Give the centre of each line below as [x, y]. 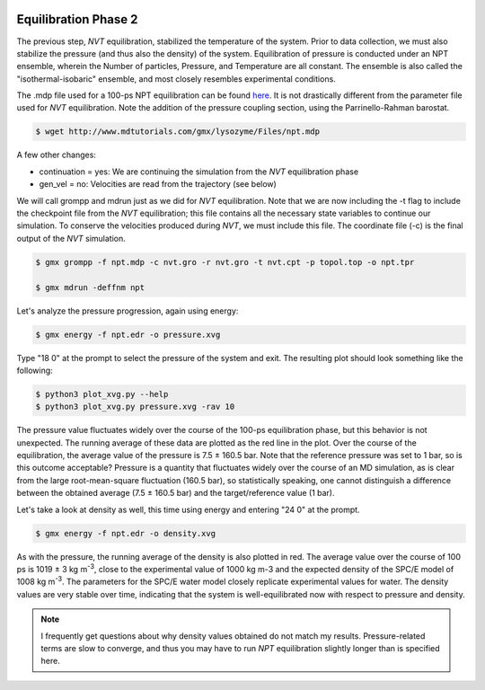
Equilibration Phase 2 [77, 19]
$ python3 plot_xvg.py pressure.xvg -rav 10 [135, 407]
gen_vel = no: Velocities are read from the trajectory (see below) [158, 184]
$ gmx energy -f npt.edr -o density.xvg [125, 533]
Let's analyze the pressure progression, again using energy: [128, 311]
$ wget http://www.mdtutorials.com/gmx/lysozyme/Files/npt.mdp [178, 132]
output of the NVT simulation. [71, 238]
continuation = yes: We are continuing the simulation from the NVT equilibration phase [199, 172]
